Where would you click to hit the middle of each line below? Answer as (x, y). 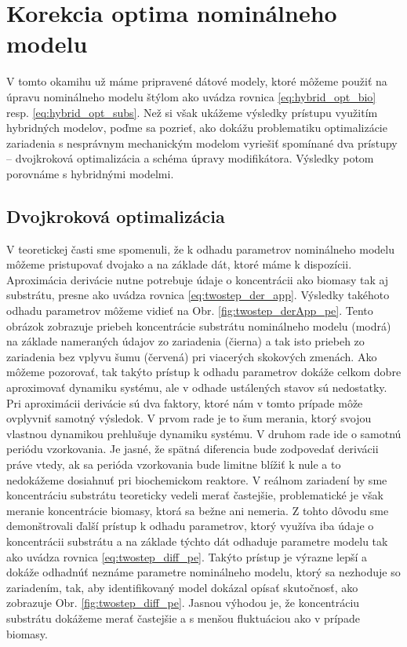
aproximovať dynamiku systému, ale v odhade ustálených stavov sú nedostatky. (197, 387)
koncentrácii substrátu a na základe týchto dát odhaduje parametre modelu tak (197, 541)
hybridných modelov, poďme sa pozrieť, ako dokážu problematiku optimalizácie (197, 128)
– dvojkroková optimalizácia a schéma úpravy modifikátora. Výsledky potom (190, 158)
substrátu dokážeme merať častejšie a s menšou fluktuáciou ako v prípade (183, 618)
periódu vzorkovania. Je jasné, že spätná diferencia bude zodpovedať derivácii (193, 449)
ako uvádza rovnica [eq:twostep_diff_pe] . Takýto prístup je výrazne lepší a (187, 556)
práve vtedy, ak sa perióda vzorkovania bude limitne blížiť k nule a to (174, 464)
